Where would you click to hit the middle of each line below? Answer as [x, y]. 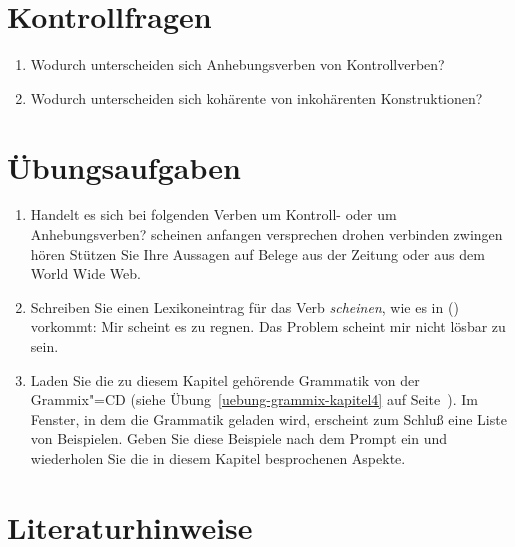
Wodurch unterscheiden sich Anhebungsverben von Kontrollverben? [237, 64]
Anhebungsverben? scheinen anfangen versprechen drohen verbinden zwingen [266, 234]
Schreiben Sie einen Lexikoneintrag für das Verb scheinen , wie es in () [244, 306]
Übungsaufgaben [124, 166]
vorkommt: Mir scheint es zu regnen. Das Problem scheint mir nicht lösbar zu [268, 326]
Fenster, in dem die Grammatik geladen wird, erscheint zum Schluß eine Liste [268, 418]
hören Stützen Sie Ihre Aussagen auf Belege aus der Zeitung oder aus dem [257, 253]
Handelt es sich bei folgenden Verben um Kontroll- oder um [213, 214]
